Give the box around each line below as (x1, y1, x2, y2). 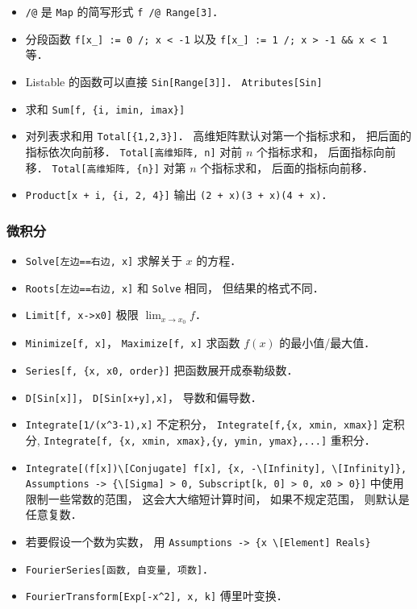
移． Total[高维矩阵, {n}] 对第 (25, 159, 186, 176)
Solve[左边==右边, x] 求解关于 (25, 252, 182, 269)
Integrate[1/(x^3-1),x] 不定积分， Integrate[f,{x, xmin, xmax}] (25, 416, 379, 433)
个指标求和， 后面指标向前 (256, 143, 396, 159)
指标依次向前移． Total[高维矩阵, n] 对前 (25, 143, 243, 159)
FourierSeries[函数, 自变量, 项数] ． (25, 560, 215, 577)
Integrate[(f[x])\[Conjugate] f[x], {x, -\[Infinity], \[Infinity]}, (25, 462, 407, 474)
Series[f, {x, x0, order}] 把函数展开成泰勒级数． (25, 361, 298, 378)
